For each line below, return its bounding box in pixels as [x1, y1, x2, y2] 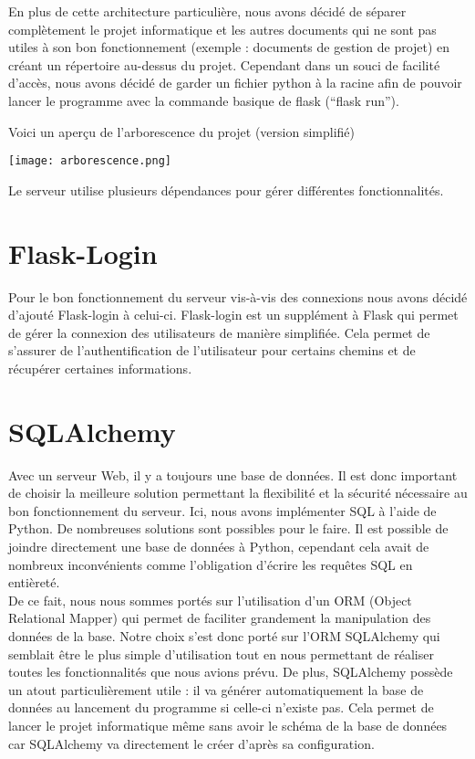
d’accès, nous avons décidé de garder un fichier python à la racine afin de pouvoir [8, 73, 462, 92]
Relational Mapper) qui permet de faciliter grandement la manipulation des [8, 608, 431, 627]
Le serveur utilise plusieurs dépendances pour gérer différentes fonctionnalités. [8, 180, 444, 199]
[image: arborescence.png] [8, 154, 171, 168]
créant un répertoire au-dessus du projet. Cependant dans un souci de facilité [8, 55, 440, 74]
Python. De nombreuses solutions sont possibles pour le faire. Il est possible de [8, 519, 449, 538]
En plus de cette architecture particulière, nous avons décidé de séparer [8, 2, 407, 20]
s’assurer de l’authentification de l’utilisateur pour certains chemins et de [8, 341, 416, 360]
